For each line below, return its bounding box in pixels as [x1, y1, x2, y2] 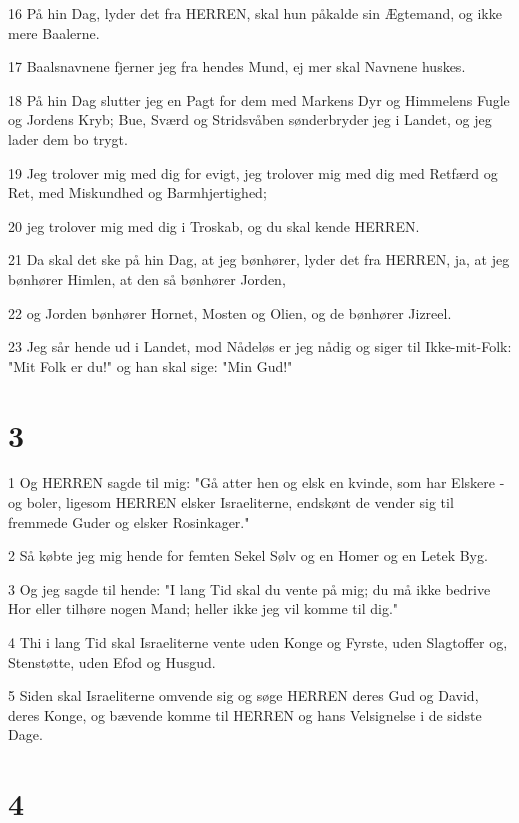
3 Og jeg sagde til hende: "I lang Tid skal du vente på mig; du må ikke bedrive [8, 578, 491, 599]
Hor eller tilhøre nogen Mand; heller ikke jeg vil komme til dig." [8, 598, 399, 619]
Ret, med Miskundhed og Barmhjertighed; [8, 182, 267, 203]
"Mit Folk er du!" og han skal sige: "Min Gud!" [8, 355, 293, 376]
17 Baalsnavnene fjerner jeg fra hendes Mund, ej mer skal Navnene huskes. [8, 56, 466, 77]
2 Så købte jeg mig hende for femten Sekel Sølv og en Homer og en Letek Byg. [8, 545, 488, 566]
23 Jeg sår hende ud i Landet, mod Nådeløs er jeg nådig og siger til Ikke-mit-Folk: [8, 336, 512, 357]
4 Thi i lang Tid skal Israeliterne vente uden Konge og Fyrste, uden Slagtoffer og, [8, 632, 508, 652]
